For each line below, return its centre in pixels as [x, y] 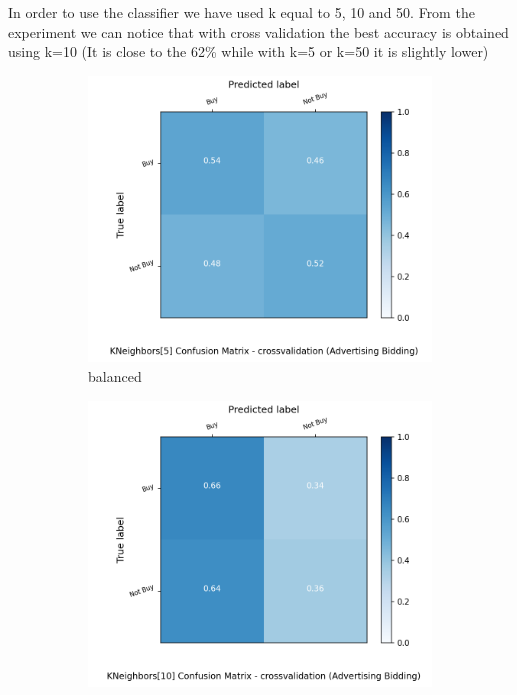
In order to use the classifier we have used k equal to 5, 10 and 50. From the [241, 12]
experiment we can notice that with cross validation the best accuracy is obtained [258, 31]
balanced [115, 376]
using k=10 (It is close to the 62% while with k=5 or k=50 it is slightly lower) [248, 51]
